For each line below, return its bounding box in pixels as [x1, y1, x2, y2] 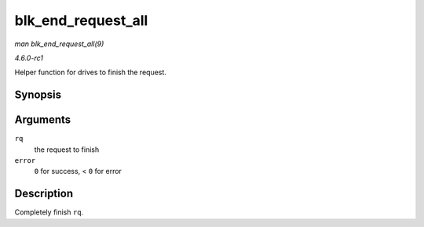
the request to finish [34, 145, 100, 154]
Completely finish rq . [14, 207, 84, 217]
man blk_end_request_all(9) [14, 39, 104, 49]
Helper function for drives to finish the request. [14, 67, 166, 77]
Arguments [14, 113, 71, 127]
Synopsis [14, 88, 62, 102]
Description [14, 187, 74, 200]
